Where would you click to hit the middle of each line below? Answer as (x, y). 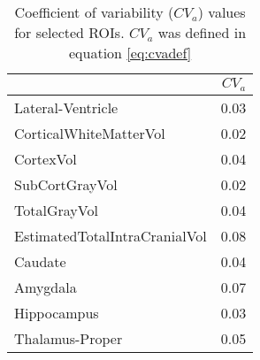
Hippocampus (57, 312)
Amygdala (46, 287)
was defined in (202, 32)
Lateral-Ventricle (66, 107)
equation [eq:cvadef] (130, 53)
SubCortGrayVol (66, 184)
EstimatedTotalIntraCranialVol (111, 235)
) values (222, 12)
